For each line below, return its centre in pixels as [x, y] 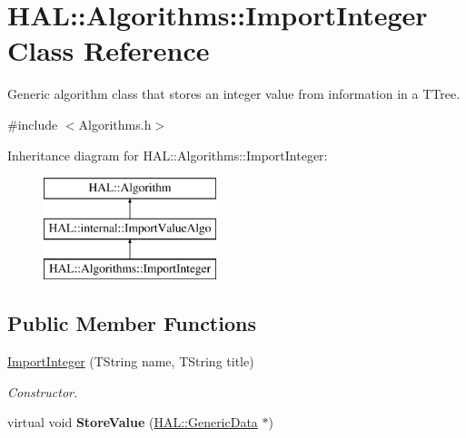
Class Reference [109, 50]
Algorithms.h [115, 124]
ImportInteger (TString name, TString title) [131, 361]
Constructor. [43, 391]
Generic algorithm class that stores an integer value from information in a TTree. [234, 94]
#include [33, 124]
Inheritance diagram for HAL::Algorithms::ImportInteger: [168, 155]
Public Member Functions [132, 323]
